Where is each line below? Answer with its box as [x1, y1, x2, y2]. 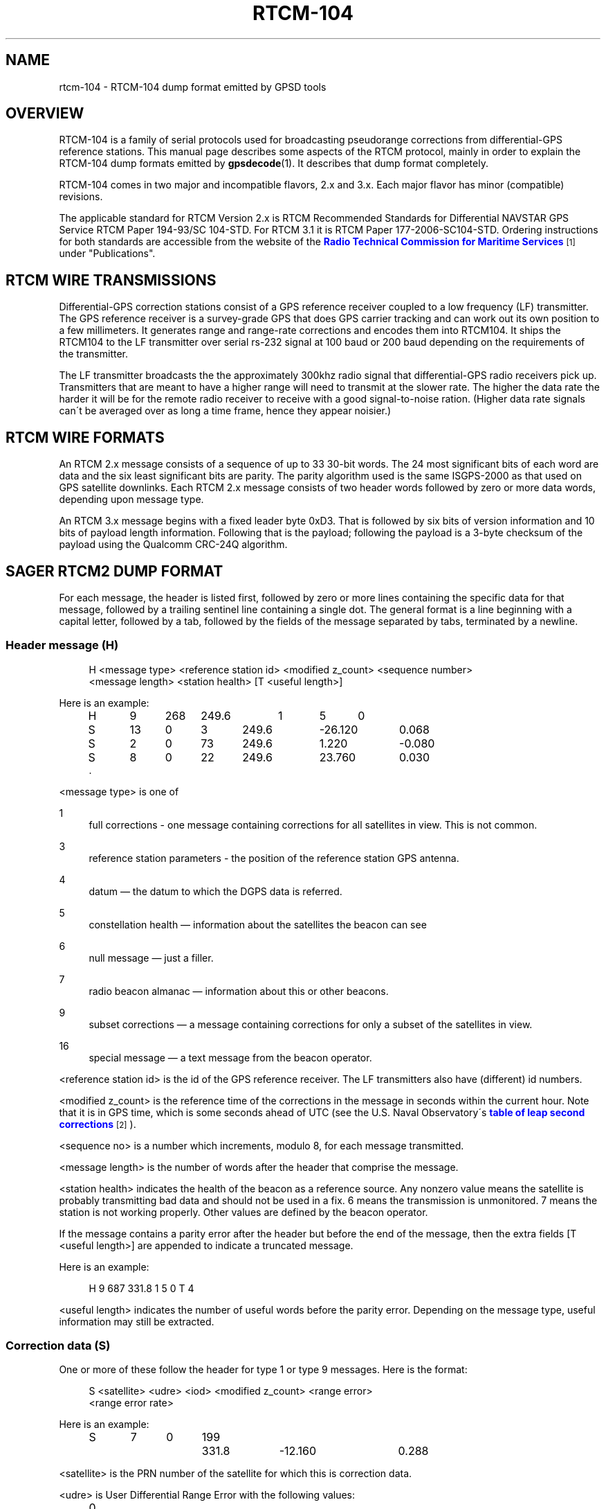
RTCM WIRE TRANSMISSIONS [6, 271, 217, 289]
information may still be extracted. [59, 1315, 214, 1327]
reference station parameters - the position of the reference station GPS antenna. [89, 851, 459, 864]
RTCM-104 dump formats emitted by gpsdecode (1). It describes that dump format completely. [59, 157, 488, 170]
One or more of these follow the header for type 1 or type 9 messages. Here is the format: [59, 1364, 468, 1376]
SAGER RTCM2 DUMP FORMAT [6, 562, 223, 580]
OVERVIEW [6, 105, 84, 123]
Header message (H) [6, 638, 119, 653]
